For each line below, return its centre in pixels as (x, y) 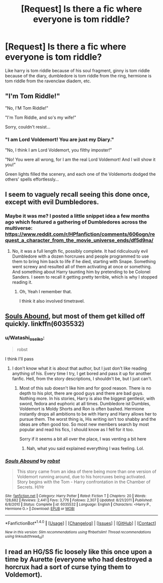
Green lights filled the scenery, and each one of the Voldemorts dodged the (81, 174)
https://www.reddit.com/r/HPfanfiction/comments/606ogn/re (80, 234)
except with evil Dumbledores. (52, 202)
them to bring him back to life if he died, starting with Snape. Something (84, 261)
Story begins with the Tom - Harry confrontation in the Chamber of (84, 482)
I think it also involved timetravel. (52, 301)
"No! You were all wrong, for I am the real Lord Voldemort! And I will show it (80, 160)
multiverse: (19, 228)
